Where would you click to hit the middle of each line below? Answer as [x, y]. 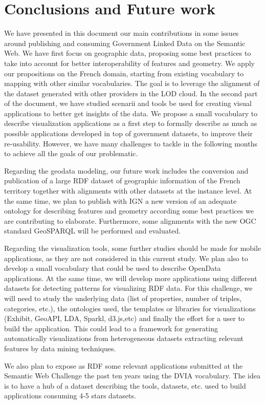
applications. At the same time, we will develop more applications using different [131, 278]
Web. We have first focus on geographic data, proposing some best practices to [128, 53]
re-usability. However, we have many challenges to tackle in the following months [131, 143]
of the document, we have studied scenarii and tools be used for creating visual [128, 103]
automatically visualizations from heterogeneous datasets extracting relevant [124, 338]
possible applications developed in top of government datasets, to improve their [128, 133]
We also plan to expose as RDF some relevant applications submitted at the [124, 365]
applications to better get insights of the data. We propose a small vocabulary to [131, 113]
